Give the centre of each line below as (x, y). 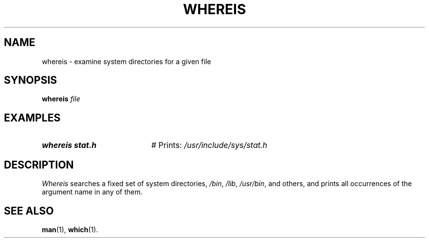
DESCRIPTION (39, 165)
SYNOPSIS (31, 80)
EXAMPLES (32, 118)
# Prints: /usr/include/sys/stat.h (209, 145)
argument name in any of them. (92, 192)
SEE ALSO (29, 211)
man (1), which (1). (70, 229)
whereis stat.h (69, 145)
